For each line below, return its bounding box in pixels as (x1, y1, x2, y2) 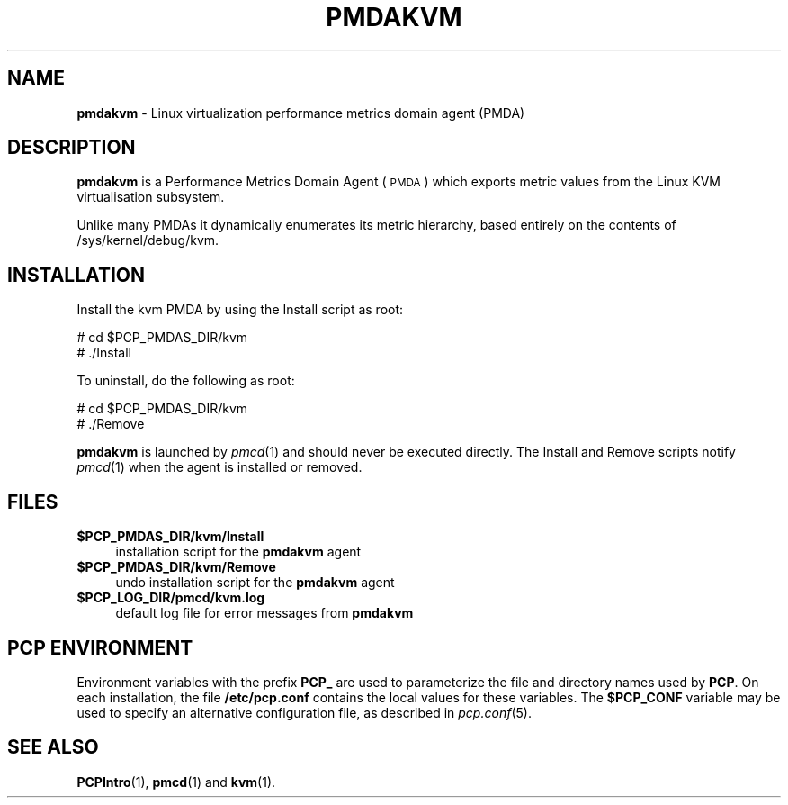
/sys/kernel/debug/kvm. (76, 232, 219, 249)
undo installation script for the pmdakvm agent (115, 574, 395, 591)
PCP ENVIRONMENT (7, 636, 193, 659)
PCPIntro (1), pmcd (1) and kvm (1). (76, 773, 276, 790)
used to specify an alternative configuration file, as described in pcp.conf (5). (76, 704, 532, 720)
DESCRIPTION (7, 136, 136, 159)
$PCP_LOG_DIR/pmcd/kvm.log (76, 590, 265, 606)
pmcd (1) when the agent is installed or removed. (76, 459, 363, 475)
